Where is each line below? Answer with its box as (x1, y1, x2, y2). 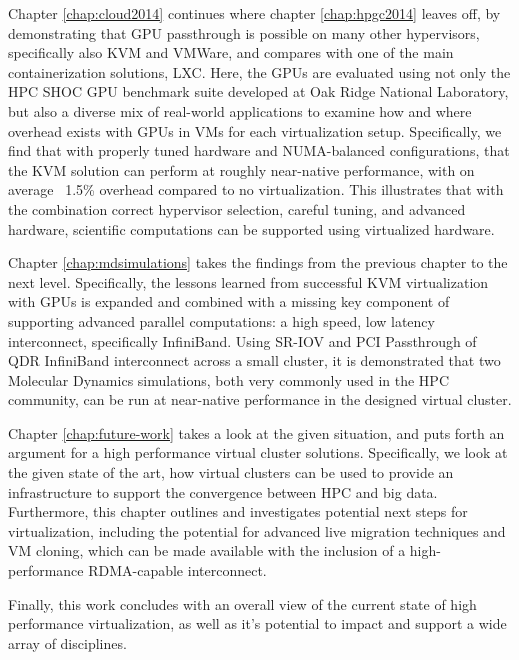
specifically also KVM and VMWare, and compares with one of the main (8, 42, 454, 63)
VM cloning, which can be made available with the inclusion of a (8, 540, 406, 561)
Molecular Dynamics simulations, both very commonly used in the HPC (8, 369, 449, 390)
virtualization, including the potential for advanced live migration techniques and (8, 520, 506, 541)
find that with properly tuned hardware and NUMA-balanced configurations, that (8, 140, 510, 161)
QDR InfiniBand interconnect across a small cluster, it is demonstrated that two (8, 350, 501, 371)
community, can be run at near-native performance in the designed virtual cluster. (8, 389, 512, 410)
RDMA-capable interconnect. (88, 560, 267, 581)
